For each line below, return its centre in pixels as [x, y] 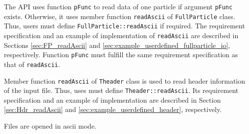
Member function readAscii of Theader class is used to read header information [125, 80]
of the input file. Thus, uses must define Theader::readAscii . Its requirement [121, 90]
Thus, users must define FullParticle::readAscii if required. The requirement [124, 26]
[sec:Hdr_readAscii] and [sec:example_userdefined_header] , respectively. [113, 109]
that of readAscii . [32, 64]
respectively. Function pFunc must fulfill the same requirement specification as [121, 55]
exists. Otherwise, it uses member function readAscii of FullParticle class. [120, 16]
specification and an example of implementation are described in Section [113, 100]
